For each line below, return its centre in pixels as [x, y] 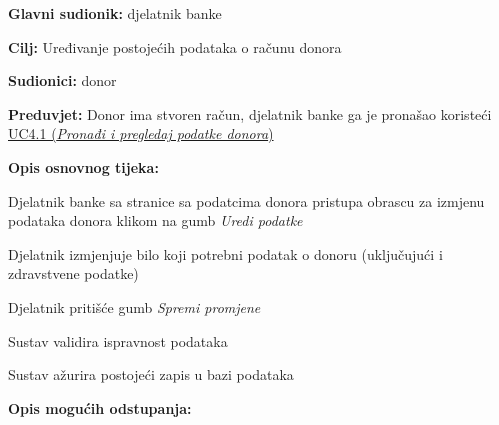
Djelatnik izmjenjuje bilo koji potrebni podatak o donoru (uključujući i [225, 253]
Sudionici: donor [62, 80]
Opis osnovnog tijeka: [83, 166]
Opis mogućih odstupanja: [100, 407]
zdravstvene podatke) [73, 273]
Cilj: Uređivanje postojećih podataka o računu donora [175, 46]
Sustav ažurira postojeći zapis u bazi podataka [151, 374]
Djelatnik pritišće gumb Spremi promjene [134, 306]
